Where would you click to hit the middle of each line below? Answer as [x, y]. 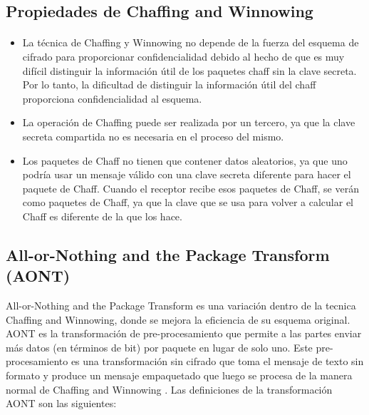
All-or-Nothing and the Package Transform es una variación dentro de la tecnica [181, 306]
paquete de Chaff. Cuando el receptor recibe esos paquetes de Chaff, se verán [191, 188]
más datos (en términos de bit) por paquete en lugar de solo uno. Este [159, 347]
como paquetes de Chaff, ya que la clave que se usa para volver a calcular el [188, 202]
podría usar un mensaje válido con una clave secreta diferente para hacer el [187, 174]
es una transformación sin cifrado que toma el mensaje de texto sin [217, 361]
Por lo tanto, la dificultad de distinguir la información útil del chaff [169, 84]
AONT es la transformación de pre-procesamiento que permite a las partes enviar [184, 333]
